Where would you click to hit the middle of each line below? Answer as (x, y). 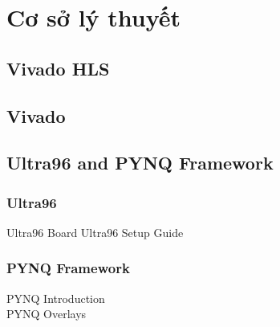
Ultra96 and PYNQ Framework (140, 163)
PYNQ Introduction (56, 298)
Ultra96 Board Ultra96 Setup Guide (95, 232)
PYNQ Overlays (47, 314)
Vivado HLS (58, 68)
